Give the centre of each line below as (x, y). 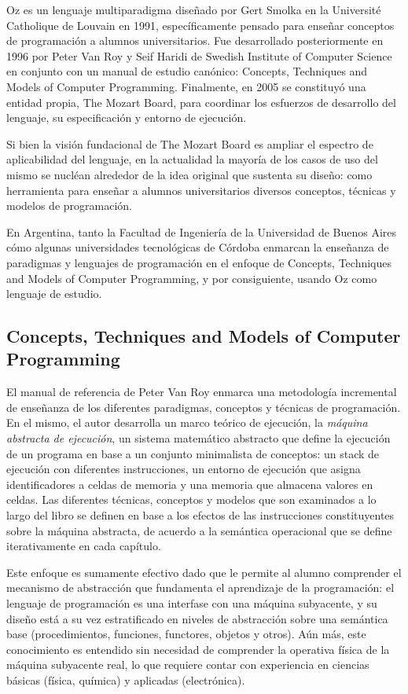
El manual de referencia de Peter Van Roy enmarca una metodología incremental (202, 392)
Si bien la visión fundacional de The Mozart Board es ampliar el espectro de (190, 143)
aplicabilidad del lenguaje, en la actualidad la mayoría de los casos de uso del (192, 159)
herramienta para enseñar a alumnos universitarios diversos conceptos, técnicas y (201, 190)
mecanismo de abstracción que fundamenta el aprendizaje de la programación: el (200, 588)
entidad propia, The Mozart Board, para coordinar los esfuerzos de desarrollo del (201, 102)
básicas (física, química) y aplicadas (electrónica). (126, 679)
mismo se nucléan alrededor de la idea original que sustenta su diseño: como (189, 174)
